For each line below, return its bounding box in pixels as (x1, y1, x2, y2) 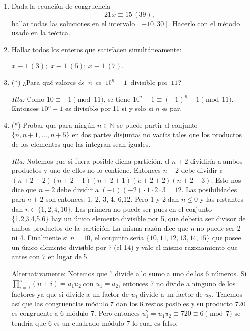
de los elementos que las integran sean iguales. (11, 138, 151, 149)
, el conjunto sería (90, 232, 144, 243)
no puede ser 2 (196, 222, 241, 233)
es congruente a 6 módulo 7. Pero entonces (11, 308, 140, 318)
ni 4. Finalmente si (11, 232, 68, 243)
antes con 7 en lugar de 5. (11, 251, 89, 262)
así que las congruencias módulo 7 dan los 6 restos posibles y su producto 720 (11, 298, 246, 308)
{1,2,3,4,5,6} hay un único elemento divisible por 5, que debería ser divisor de (11, 213, 246, 223)
